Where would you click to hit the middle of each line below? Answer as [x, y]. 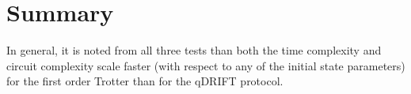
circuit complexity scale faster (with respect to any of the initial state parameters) [206, 65]
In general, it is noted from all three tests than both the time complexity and [194, 50]
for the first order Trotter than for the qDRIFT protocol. [145, 81]
